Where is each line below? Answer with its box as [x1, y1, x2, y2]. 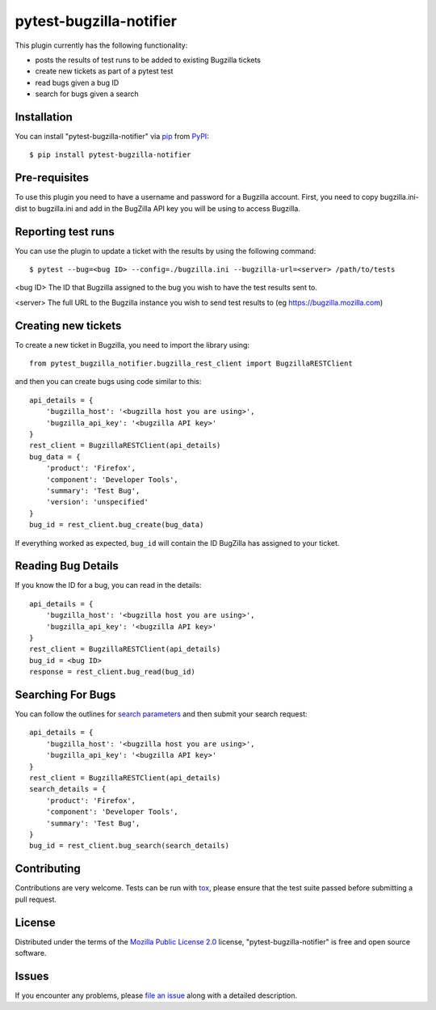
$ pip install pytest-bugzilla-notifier [29, 150, 191, 159]
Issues [15, 969, 49, 983]
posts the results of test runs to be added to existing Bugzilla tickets [35, 55, 262, 65]
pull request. [15, 894, 57, 904]
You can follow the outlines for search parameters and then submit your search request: [15, 709, 308, 719]
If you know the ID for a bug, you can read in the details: [15, 581, 202, 590]
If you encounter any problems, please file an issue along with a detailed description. [15, 991, 298, 1000]
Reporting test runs [15, 225, 115, 239]
